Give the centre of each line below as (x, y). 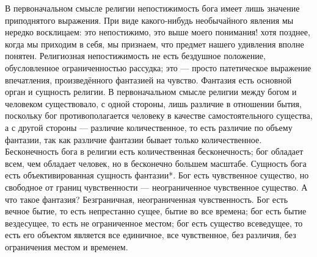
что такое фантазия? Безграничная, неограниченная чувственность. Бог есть (147, 199)
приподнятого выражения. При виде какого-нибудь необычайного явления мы (149, 20)
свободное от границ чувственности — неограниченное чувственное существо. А (156, 187)
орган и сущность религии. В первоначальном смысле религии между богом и (151, 92)
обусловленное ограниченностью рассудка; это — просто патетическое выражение (158, 67)
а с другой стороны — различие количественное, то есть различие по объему (149, 127)
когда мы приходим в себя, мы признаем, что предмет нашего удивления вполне (155, 44)
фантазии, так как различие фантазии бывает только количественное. (133, 139)
